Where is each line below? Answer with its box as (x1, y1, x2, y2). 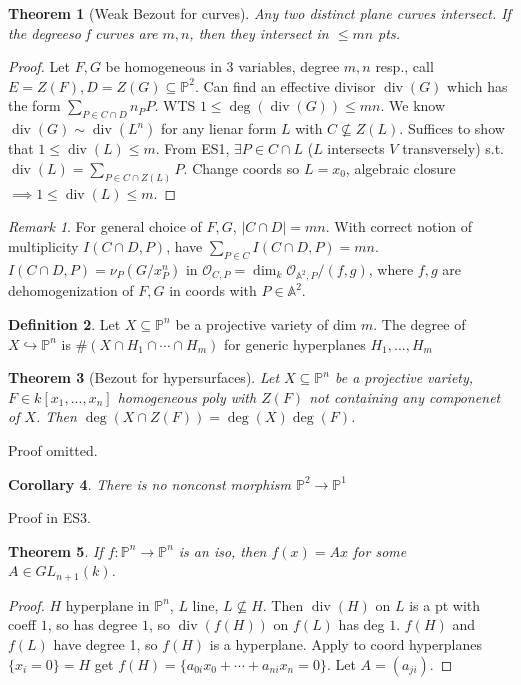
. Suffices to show (399, 118, 505, 139)
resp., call (375, 56, 434, 77)
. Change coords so (183, 157, 300, 178)
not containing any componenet (309, 386, 501, 407)
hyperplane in (65, 594, 150, 615)
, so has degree (47, 614, 138, 635)
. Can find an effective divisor (194, 75, 376, 96)
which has (447, 75, 508, 96)
